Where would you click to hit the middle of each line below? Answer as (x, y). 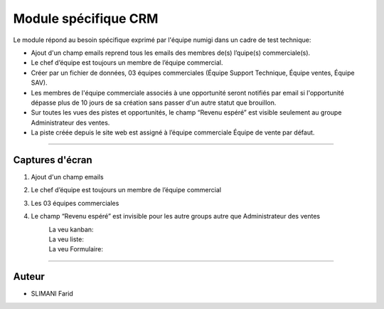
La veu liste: (66, 239)
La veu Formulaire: (76, 249)
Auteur (29, 277)
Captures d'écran (53, 160)
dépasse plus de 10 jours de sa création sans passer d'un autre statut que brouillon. (154, 103)
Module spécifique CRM (86, 19)
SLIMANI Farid (52, 294)
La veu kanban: (71, 229)
